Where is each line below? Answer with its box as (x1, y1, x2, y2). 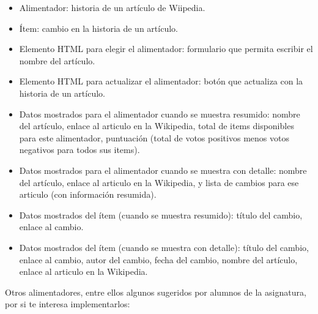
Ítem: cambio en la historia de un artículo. (19, 21, 178, 34)
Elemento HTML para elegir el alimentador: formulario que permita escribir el (19, 42, 313, 55)
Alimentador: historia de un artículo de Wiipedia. (19, 1, 205, 13)
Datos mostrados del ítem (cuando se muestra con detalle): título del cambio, (19, 241, 309, 253)
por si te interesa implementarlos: (5, 297, 130, 310)
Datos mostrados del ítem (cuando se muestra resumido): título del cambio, (19, 208, 303, 221)
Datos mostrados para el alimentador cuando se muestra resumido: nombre (19, 107, 300, 120)
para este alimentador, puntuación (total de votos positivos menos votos (19, 131, 289, 144)
